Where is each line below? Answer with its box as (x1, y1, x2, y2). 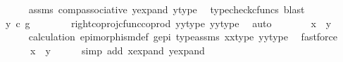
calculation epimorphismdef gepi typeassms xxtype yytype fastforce (28, 29, 338, 44)
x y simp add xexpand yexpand (30, 42, 205, 57)
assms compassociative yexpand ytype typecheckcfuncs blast (28, 2, 305, 16)
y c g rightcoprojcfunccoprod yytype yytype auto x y (5, 15, 332, 30)
